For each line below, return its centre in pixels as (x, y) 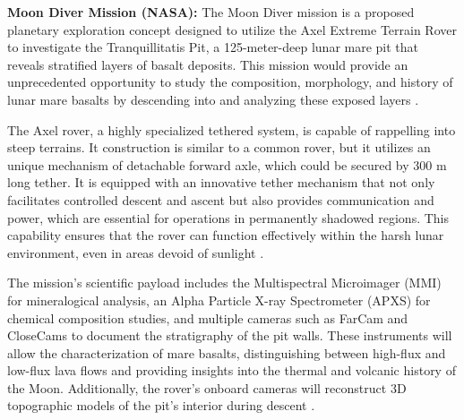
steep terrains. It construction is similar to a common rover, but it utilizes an (219, 147)
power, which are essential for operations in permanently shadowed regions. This (228, 217)
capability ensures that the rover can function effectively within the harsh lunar (226, 235)
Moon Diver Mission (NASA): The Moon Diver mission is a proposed (211, 12)
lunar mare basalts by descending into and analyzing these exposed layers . (213, 99)
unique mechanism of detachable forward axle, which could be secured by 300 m (227, 164)
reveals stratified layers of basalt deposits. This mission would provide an (208, 64)
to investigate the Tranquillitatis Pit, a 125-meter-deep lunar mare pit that (213, 47)
